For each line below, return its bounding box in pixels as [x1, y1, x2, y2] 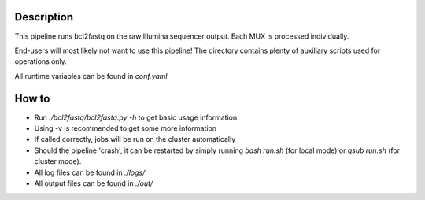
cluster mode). [34, 157, 82, 166]
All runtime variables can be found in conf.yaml [14, 71, 168, 80]
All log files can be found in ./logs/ [34, 168, 146, 177]
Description [14, 10, 74, 24]
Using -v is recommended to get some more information [34, 123, 216, 133]
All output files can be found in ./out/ [34, 178, 153, 188]
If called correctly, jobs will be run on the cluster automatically [34, 135, 236, 144]
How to [14, 91, 50, 106]
